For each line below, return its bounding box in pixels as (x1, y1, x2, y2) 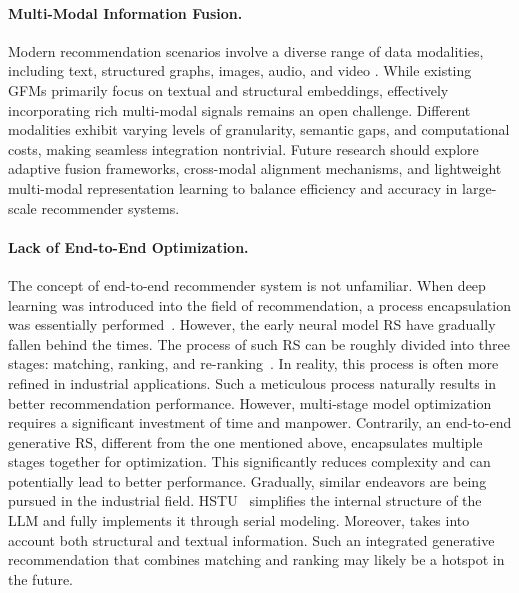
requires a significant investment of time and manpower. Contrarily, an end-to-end (8, 412, 512, 433)
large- (462, 177, 497, 198)
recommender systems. (41, 197, 180, 218)
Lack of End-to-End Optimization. (8, 236, 249, 257)
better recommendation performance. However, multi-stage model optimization (8, 392, 492, 413)
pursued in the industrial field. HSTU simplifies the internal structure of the (8, 490, 482, 511)
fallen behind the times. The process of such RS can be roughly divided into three (8, 333, 510, 354)
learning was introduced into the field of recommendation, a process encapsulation (8, 294, 511, 315)
